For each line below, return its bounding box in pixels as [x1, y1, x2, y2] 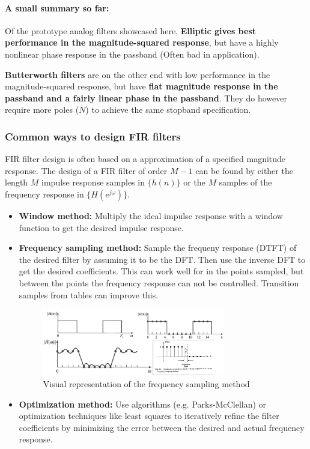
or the [183, 176, 205, 188]
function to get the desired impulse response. [19, 221, 184, 234]
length [5, 176, 28, 188]
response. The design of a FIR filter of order [5, 164, 168, 176]
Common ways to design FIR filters [5, 128, 181, 143]
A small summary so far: [5, 1, 109, 14]
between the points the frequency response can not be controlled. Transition [19, 276, 299, 289]
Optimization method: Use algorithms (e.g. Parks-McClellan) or [19, 397, 267, 410]
